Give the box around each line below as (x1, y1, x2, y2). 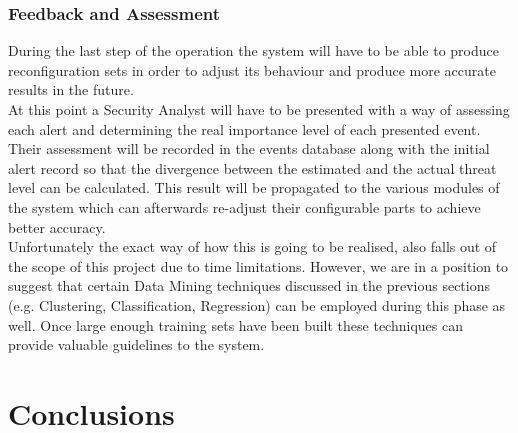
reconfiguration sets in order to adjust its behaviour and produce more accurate (8, 59, 496, 80)
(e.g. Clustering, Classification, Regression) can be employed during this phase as (8, 294, 506, 315)
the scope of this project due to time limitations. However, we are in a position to (8, 255, 509, 276)
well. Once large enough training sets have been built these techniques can (8, 314, 463, 335)
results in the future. (8, 79, 134, 100)
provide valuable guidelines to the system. (8, 334, 265, 355)
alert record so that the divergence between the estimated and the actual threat (8, 157, 497, 178)
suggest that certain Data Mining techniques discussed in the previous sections (8, 275, 491, 296)
